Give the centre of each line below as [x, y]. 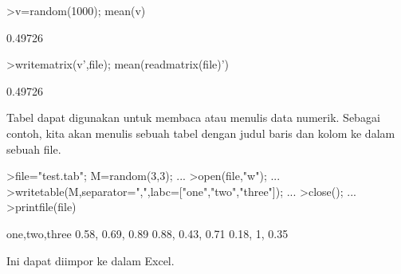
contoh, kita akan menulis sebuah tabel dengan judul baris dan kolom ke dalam [201, 133]
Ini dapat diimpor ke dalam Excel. [90, 260]
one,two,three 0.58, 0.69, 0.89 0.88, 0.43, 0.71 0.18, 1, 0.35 [147, 233]
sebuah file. [34, 149]
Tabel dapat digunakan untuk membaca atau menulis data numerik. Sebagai [193, 117]
